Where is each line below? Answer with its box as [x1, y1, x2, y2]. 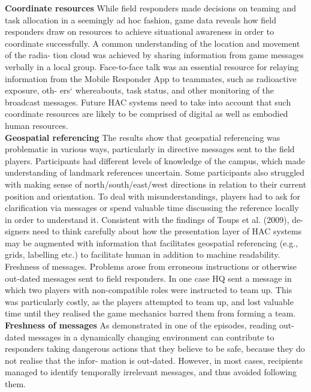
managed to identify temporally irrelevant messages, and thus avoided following [5, 366, 297, 378]
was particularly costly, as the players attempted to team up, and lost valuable [5, 295, 294, 307]
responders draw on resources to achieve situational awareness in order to [5, 25, 274, 38]
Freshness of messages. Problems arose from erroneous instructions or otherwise [5, 260, 297, 273]
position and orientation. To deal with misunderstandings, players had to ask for [5, 189, 301, 202]
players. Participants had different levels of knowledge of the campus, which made [5, 154, 305, 167]
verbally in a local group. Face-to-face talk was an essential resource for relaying [5, 60, 299, 73]
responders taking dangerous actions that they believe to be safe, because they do [5, 342, 305, 355]
